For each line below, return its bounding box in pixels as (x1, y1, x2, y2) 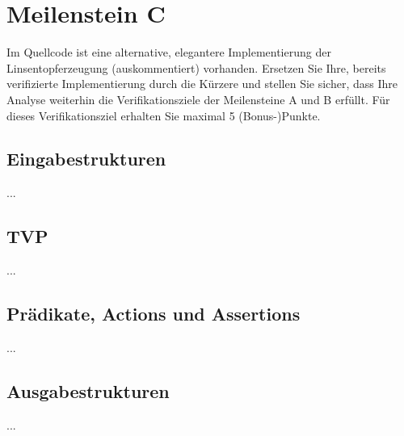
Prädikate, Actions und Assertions (6, 301, 301, 326)
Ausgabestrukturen (6, 378, 170, 403)
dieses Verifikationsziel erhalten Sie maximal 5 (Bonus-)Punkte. (6, 107, 321, 124)
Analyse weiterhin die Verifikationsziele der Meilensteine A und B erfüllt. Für (6, 90, 390, 107)
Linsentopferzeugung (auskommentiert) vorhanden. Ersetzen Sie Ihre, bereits (6, 59, 386, 76)
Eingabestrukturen (6, 146, 166, 171)
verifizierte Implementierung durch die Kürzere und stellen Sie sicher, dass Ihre (6, 75, 398, 92)
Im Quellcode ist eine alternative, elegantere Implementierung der (6, 44, 331, 61)
